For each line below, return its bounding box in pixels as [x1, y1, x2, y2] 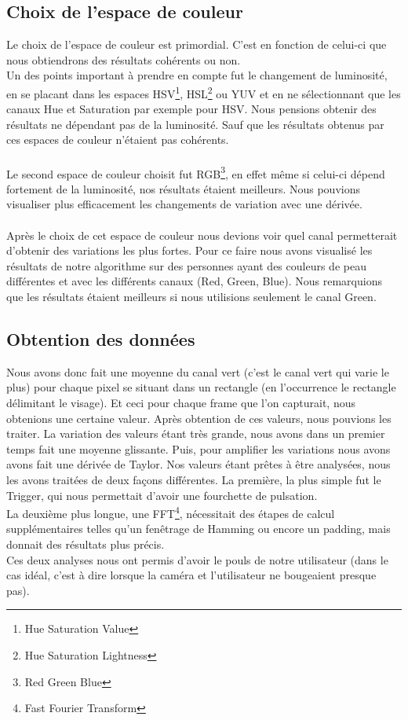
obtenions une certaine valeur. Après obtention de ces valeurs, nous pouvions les [6, 410, 392, 426]
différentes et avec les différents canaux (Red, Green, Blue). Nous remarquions [6, 273, 382, 289]
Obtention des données [6, 327, 195, 351]
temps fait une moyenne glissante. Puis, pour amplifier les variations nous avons [6, 440, 391, 457]
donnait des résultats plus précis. [6, 536, 165, 552]
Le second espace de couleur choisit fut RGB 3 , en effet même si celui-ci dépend [6, 163, 385, 182]
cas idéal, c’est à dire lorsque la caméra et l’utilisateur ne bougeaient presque [6, 567, 377, 583]
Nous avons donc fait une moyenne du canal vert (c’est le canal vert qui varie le [6, 363, 389, 380]
